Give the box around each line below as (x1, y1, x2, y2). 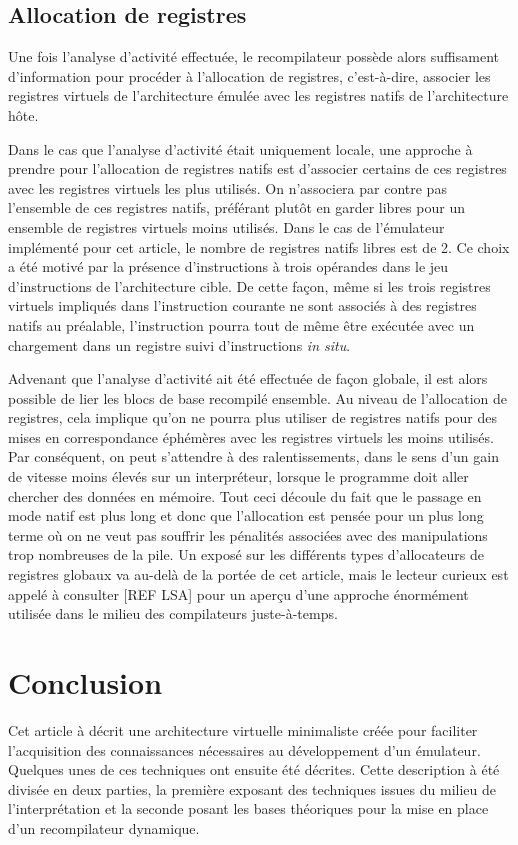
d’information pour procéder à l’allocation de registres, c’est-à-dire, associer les (8, 65, 491, 86)
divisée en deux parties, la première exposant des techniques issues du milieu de (8, 778, 496, 799)
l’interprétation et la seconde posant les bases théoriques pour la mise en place (8, 798, 489, 819)
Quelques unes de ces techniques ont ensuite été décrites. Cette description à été (8, 759, 500, 780)
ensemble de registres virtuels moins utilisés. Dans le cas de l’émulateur (8, 216, 445, 237)
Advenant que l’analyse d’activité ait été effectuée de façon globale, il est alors (8, 368, 488, 389)
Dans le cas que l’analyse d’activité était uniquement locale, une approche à (8, 138, 473, 159)
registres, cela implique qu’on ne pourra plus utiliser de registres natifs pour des (8, 407, 498, 428)
